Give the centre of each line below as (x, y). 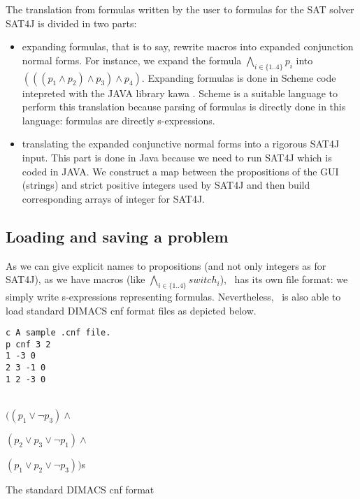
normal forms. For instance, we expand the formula (132, 60)
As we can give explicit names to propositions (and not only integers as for (166, 265)
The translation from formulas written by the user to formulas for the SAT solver (180, 9)
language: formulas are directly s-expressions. (118, 120)
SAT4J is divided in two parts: (71, 23)
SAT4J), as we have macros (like (75, 279)
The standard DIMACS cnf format (80, 489)
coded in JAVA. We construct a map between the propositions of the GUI (180, 171)
